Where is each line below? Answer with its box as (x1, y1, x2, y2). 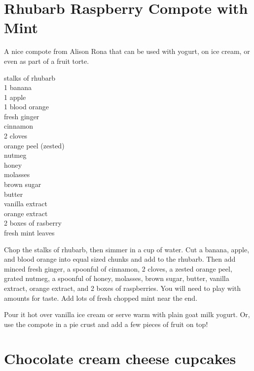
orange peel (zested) (4, 140, 65, 150)
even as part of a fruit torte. (4, 55, 89, 66)
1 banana (4, 82, 32, 93)
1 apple (4, 92, 26, 102)
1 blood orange (4, 101, 49, 112)
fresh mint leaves (4, 228, 55, 237)
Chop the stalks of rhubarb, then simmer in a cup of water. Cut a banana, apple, (4, 244, 250, 254)
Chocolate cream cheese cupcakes (4, 348, 236, 368)
